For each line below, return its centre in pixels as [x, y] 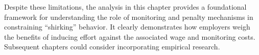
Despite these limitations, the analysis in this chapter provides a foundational [125, 7]
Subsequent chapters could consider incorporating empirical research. [112, 47]
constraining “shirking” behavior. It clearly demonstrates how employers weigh [127, 27]
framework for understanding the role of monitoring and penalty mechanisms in [129, 17]
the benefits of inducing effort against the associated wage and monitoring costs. [130, 36]
